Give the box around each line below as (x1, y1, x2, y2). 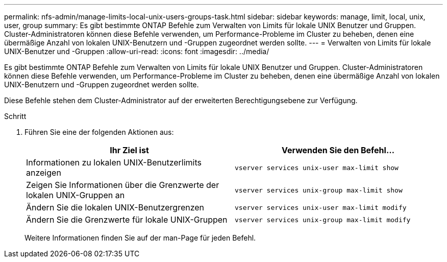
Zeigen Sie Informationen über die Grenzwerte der (26, 180, 219, 190)
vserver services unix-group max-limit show (235, 186, 403, 194)
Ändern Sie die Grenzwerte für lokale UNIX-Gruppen (26, 215, 228, 225)
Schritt (4, 112, 27, 121)
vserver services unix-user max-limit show (235, 163, 399, 172)
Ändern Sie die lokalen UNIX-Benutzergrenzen (26, 202, 205, 212)
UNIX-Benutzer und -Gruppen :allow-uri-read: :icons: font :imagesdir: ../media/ (4, 47, 269, 56)
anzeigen (26, 168, 61, 178)
